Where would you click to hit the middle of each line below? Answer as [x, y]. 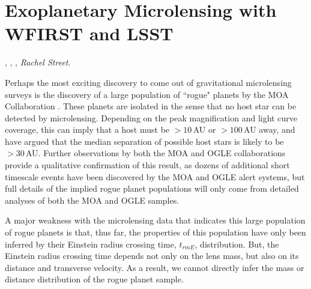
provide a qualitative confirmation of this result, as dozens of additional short [147, 165]
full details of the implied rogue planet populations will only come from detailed [152, 188]
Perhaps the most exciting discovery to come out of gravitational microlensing [148, 82]
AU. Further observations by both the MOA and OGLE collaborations [155, 153]
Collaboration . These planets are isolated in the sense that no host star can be [151, 106]
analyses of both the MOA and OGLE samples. [92, 200]
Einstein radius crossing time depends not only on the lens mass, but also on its [152, 256]
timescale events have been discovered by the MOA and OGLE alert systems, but [155, 176]
